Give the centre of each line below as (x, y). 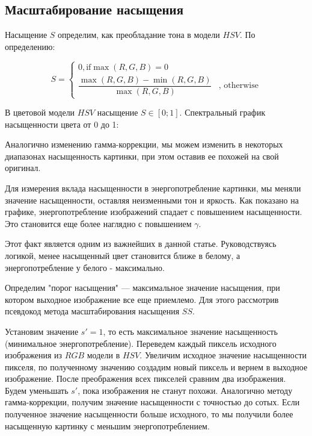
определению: (30, 46)
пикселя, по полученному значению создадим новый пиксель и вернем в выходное (156, 366)
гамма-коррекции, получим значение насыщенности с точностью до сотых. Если (152, 402)
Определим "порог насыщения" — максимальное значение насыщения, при (142, 288)
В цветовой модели (40, 112)
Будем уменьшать (37, 390)
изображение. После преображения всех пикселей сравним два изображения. (145, 378)
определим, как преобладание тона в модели (139, 35)
